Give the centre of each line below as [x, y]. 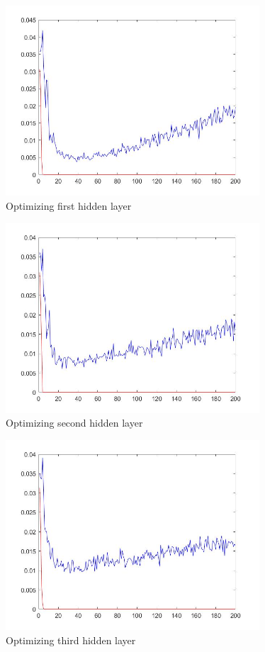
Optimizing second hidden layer [74, 423]
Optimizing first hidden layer [69, 205]
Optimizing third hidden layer [71, 640]
